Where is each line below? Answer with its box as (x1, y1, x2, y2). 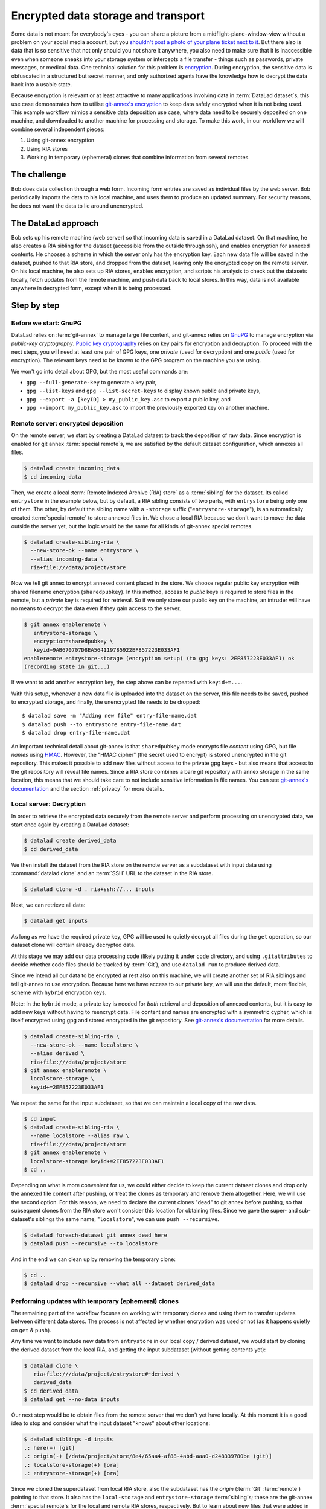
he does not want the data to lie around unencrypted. (11, 202, 144, 209)
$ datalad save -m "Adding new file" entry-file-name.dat (22, 712, 197, 719)
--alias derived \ (30, 1050, 85, 1057)
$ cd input (24, 1115, 56, 1122)
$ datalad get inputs (24, 917, 88, 924)
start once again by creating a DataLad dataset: (11, 821, 130, 828)
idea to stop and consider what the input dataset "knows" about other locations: (11, 1420, 211, 1427)
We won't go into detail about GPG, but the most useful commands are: (11, 368, 188, 375)
